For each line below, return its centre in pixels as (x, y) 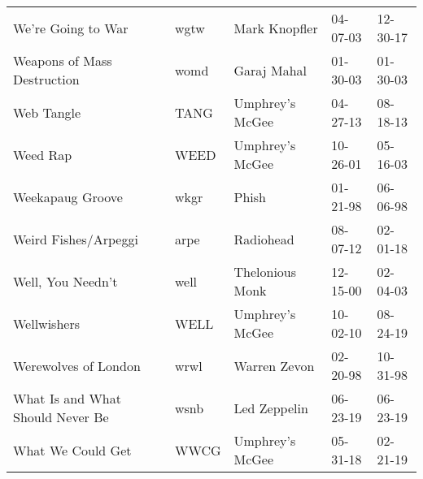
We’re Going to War (71, 28)
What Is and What (67, 398)
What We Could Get (72, 450)
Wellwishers (47, 323)
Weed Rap (43, 154)
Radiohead (264, 239)
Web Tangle (47, 112)
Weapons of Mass (63, 60)
